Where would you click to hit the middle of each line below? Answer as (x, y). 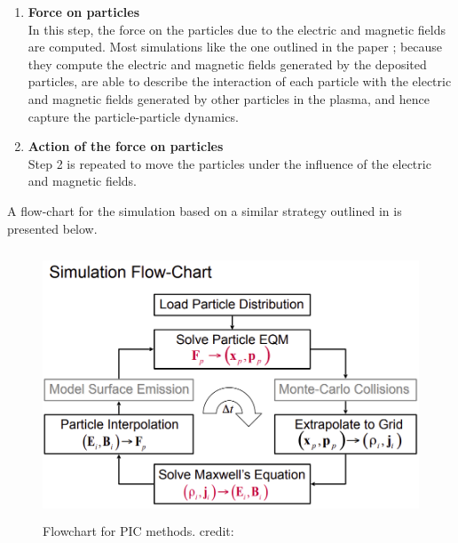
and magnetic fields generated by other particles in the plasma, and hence (229, 98)
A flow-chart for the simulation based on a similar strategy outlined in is (205, 210)
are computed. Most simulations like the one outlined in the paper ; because (235, 47)
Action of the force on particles (126, 146)
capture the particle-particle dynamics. (133, 116)
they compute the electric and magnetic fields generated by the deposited (227, 64)
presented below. (52, 228)
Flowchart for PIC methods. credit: (138, 531)
